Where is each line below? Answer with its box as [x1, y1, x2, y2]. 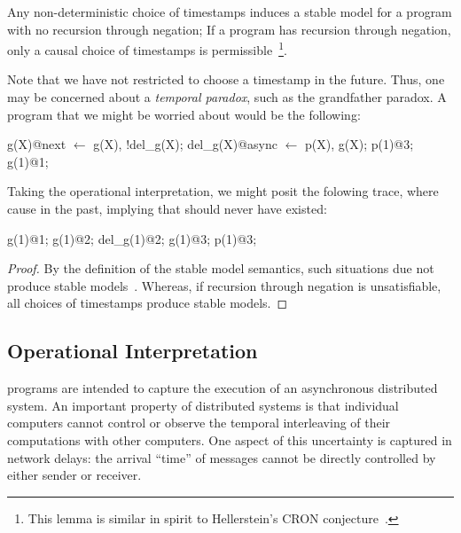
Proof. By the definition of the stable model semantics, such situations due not [7, 259, 434, 278]
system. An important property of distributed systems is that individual [7, 396, 399, 414]
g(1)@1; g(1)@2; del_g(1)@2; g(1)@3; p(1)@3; [7, 229, 257, 247]
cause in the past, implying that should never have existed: [7, 200, 327, 217]
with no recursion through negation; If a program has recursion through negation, [7, 20, 451, 38]
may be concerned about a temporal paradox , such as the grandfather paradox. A [7, 88, 447, 106]
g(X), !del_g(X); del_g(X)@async [93, 135, 277, 153]
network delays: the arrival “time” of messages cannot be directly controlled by [7, 448, 436, 466]
